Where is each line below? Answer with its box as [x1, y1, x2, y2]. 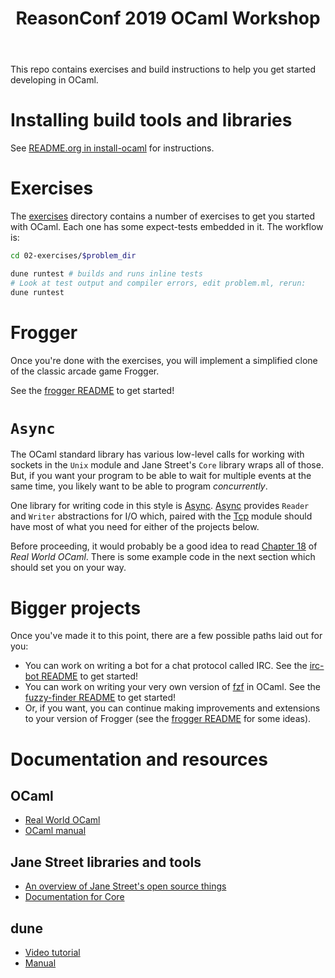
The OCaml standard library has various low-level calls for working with [10, 448, 305, 461]
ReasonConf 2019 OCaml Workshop [15, 7, 321, 30]
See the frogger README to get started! [10, 384, 175, 396]
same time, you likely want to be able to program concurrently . [10, 480, 268, 492]
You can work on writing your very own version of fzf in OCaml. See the [24, 681, 321, 693]
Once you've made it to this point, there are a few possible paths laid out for [10, 630, 323, 642]
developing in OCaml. [10, 74, 99, 86]
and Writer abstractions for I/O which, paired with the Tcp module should [10, 510, 313, 522]
